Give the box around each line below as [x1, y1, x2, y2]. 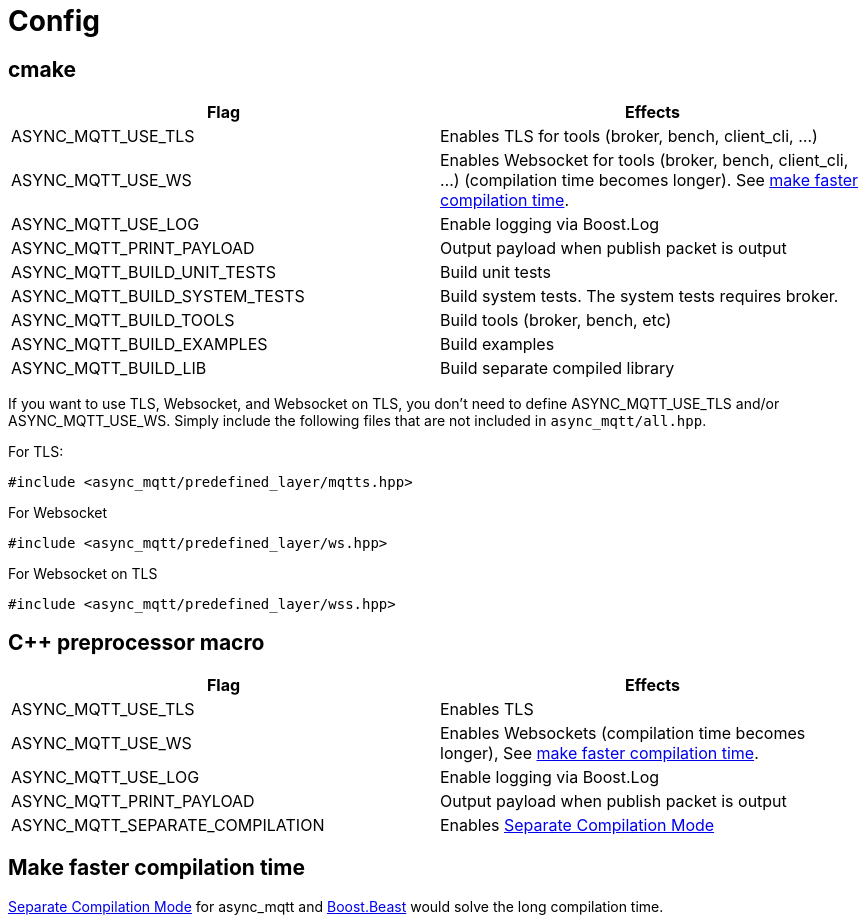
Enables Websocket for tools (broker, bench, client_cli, [440, 150, 849, 171]
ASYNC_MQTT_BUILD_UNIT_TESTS [11, 262, 276, 283]
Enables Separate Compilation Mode [440, 815, 715, 836]
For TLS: [8, 443, 64, 461]
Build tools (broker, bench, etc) [440, 310, 672, 331]
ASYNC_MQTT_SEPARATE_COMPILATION [11, 815, 325, 836]
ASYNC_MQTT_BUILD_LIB [11, 358, 207, 379]
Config [8, 4, 100, 38]
